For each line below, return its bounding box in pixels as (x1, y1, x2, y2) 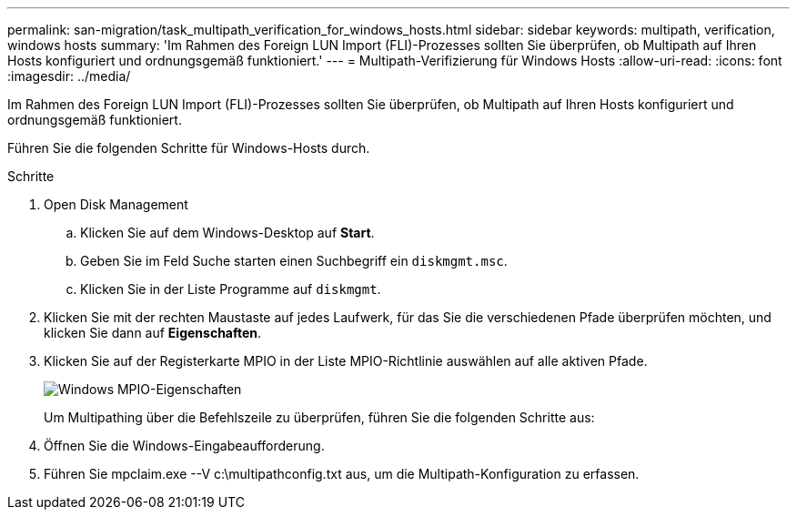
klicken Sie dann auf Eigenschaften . (44, 325, 262, 340)
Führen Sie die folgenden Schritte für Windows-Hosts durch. (7, 140, 370, 156)
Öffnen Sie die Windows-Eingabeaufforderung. (44, 438, 325, 453)
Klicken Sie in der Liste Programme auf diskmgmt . (80, 281, 381, 297)
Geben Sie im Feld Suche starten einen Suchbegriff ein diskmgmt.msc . (80, 253, 508, 269)
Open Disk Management (44, 197, 188, 212)
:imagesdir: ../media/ (7, 68, 131, 84)
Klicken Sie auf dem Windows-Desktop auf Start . (80, 225, 375, 240)
